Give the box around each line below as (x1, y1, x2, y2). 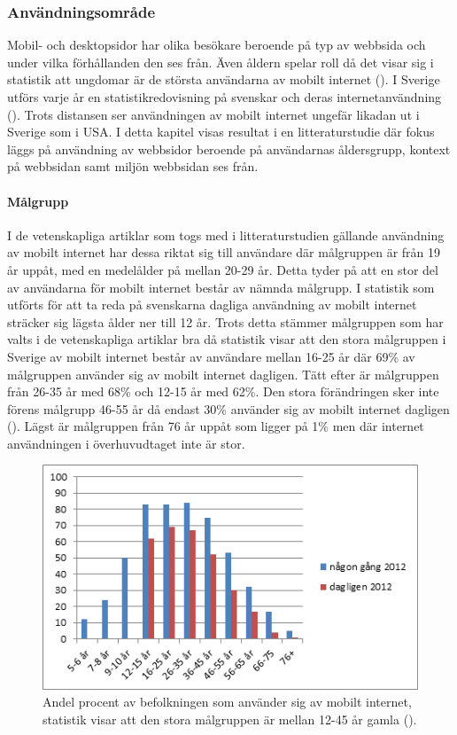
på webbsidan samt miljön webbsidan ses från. (7, 157, 259, 176)
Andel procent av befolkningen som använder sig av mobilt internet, (43, 692, 412, 711)
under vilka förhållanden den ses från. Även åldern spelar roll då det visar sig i (7, 52, 434, 71)
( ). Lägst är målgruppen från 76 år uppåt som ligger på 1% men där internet (7, 417, 424, 435)
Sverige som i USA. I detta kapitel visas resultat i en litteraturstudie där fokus (7, 122, 435, 141)
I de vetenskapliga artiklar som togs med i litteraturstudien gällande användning (7, 225, 445, 244)
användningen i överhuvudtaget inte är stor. (7, 434, 245, 452)
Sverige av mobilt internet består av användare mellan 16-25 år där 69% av (7, 347, 415, 365)
